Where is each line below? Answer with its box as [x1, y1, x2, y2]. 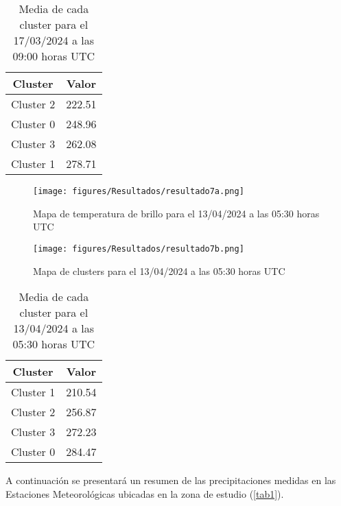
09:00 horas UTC [12, 48, 95, 64]
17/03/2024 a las [13, 32, 94, 48]
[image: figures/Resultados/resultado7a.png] [33, 186, 244, 196]
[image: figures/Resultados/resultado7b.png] [33, 243, 244, 254]
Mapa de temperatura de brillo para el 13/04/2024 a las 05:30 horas [33, 206, 320, 220]
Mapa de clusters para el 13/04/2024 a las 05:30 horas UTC [33, 263, 285, 278]
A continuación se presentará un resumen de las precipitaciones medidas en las [5, 473, 336, 487]
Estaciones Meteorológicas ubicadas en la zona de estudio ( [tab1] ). [5, 486, 284, 501]
